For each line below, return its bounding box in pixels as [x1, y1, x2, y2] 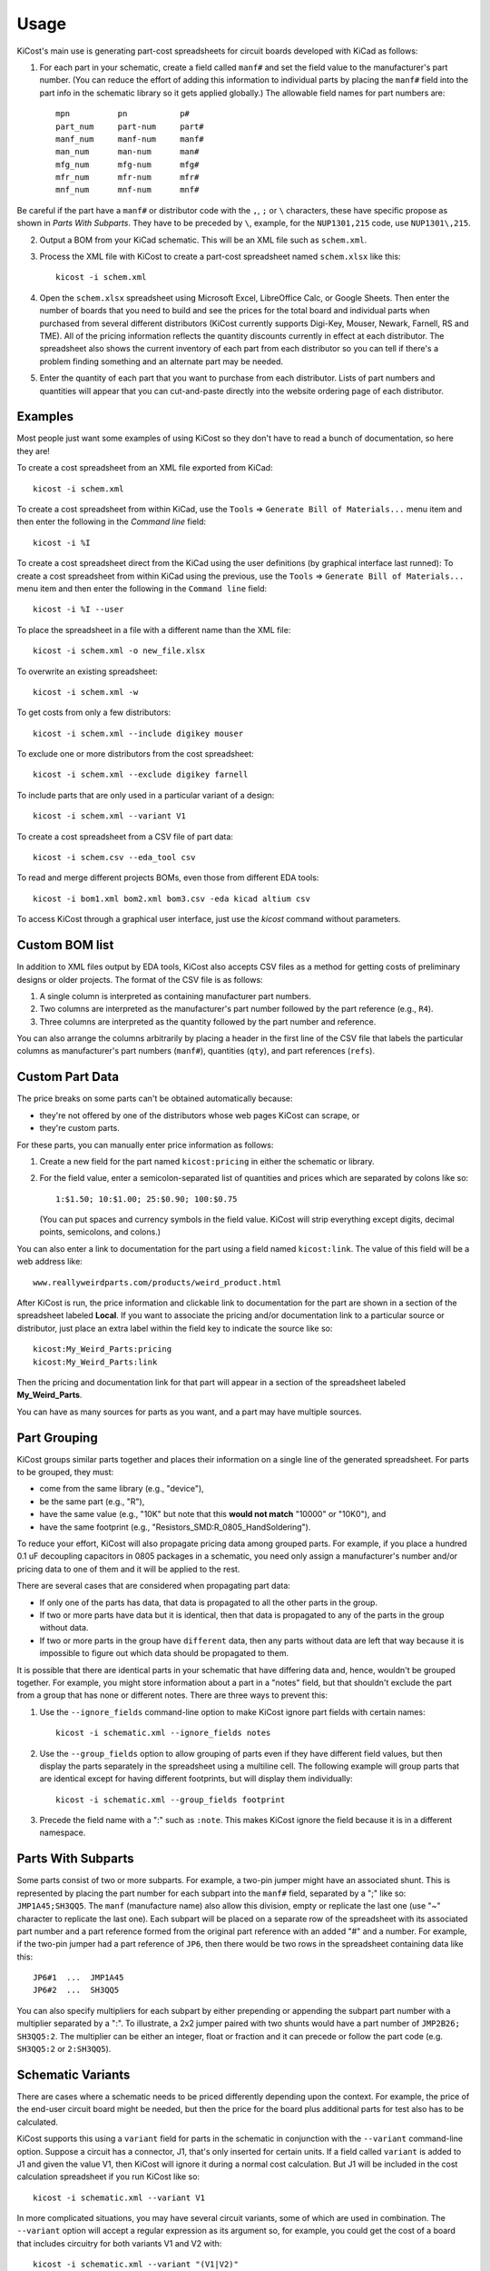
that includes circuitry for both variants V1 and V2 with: [16, 2237, 222, 2248]
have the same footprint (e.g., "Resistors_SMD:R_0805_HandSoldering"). [39, 1522, 311, 1532]
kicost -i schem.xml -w [33, 687, 139, 697]
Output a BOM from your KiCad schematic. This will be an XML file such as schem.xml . [39, 234, 367, 245]
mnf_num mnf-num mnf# [55, 184, 200, 195]
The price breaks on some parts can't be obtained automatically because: [16, 1093, 294, 1104]
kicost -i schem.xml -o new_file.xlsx [33, 646, 206, 656]
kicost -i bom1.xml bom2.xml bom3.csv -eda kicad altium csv [33, 893, 310, 904]
